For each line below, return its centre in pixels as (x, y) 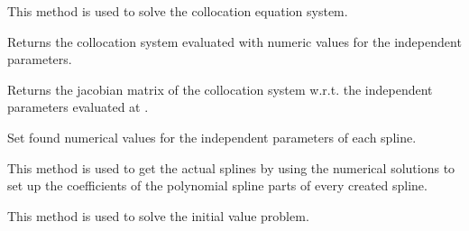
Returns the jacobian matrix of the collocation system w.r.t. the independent (220, 89)
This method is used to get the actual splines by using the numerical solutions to (231, 167)
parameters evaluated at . (78, 107)
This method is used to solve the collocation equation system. (178, 11)
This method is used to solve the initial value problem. (158, 215)
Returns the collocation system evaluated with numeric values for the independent (234, 41)
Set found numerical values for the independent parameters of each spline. (212, 137)
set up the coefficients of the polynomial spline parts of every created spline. (217, 185)
